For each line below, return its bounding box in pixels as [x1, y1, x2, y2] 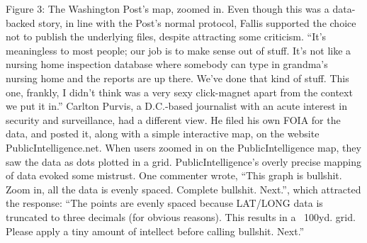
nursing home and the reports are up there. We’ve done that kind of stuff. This [6, 70, 349, 85]
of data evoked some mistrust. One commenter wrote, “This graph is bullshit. [6, 168, 342, 183]
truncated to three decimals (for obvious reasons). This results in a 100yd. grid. [6, 209, 356, 224]
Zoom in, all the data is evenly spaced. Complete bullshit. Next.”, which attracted [6, 181, 361, 196]
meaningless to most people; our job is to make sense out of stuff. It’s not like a [6, 43, 351, 57]
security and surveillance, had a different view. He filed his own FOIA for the [6, 112, 341, 127]
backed [6, 15, 35, 30]
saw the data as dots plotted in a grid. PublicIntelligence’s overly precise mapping [6, 154, 361, 169]
